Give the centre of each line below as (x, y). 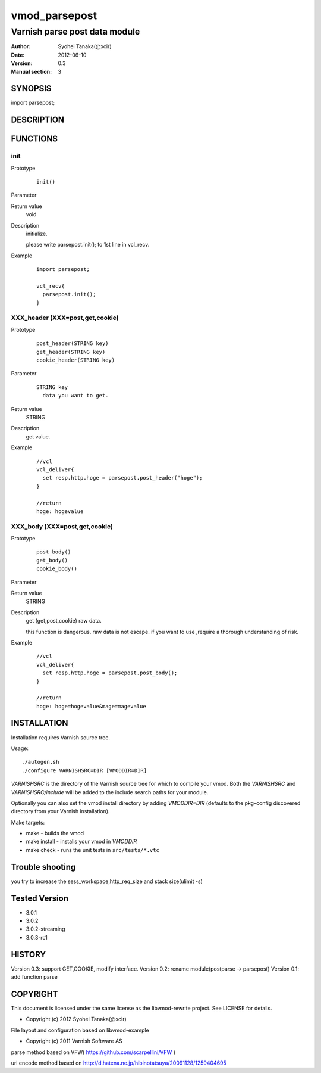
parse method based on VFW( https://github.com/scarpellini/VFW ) (93, 1052)
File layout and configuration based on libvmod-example (80, 1030)
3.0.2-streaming (45, 929)
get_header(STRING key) (71, 352)
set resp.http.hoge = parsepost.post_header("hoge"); (122, 478)
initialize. (37, 234)
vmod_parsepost (54, 15)
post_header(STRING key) (73, 343)
